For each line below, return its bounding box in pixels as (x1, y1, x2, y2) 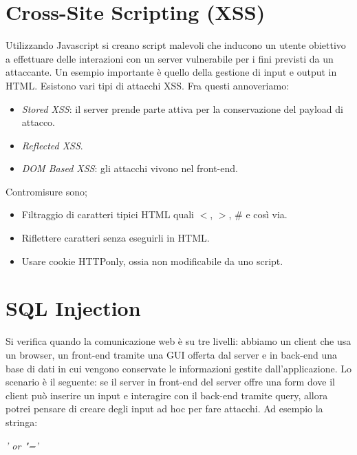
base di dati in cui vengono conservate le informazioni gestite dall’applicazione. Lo (6, 361, 351, 375)
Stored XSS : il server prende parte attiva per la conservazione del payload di (21, 101, 343, 116)
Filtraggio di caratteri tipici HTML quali (21, 207, 195, 222)
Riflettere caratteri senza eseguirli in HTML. (21, 231, 210, 245)
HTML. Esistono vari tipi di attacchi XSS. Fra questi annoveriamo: (6, 78, 290, 92)
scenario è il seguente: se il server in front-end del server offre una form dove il (6, 374, 335, 389)
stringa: (6, 414, 38, 429)
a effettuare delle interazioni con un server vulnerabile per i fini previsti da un (6, 51, 334, 65)
